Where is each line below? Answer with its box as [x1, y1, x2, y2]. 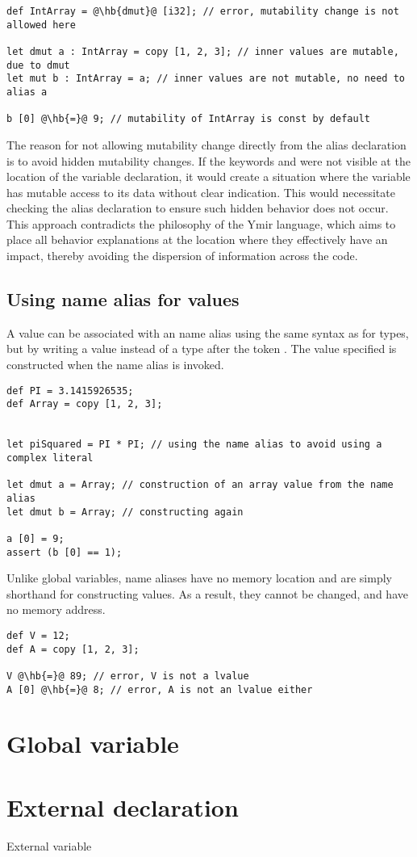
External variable [6, 837, 92, 854]
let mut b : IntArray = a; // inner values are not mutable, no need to [6, 73, 405, 85]
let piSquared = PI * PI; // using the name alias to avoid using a [6, 439, 382, 451]
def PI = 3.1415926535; [6, 384, 134, 397]
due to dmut [6, 59, 70, 71]
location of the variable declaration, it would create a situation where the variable [6, 168, 411, 185]
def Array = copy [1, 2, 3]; [6, 398, 163, 410]
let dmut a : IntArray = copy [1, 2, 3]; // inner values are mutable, [6, 45, 399, 57]
